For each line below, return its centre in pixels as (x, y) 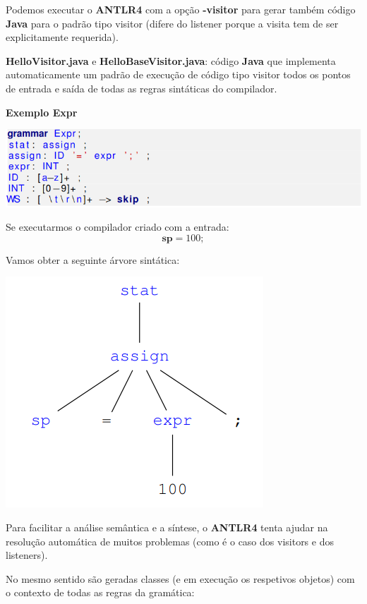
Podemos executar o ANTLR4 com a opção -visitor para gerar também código (181, 9)
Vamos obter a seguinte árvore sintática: (93, 259)
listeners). (27, 555)
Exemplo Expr (42, 112)
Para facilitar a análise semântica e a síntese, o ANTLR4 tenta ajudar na (167, 527)
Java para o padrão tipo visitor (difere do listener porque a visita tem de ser (172, 23)
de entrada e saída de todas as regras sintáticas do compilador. (142, 88)
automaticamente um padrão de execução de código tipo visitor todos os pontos (178, 74)
